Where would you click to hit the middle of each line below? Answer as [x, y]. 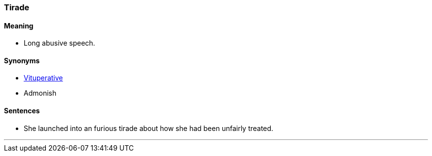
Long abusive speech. [59, 43]
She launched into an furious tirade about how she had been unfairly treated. [149, 128]
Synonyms [22, 60]
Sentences [22, 111]
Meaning [19, 26]
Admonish [40, 93]
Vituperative [43, 78]
